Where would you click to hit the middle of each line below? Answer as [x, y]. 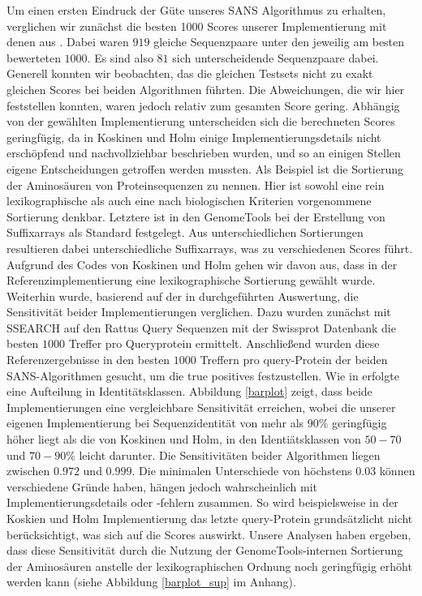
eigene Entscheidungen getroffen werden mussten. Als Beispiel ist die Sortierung [205, 168]
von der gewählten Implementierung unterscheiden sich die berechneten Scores [201, 121]
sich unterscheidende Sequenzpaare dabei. [276, 57]
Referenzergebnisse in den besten [88, 360]
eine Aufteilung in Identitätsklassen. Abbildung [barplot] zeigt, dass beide [189, 391]
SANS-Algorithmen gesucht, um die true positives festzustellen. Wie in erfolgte [203, 375]
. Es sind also [120, 57]
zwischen [28, 471]
